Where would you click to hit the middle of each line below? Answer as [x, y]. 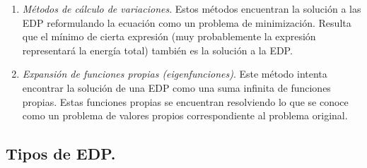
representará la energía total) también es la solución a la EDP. [157, 50]
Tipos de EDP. [61, 154]
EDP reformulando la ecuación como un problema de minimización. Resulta [187, 22]
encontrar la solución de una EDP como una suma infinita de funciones [176, 87]
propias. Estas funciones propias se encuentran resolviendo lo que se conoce [185, 101]
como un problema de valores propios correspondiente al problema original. [185, 115]
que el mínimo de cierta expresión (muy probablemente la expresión [169, 36]
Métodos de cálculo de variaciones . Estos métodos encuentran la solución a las [192, 8]
